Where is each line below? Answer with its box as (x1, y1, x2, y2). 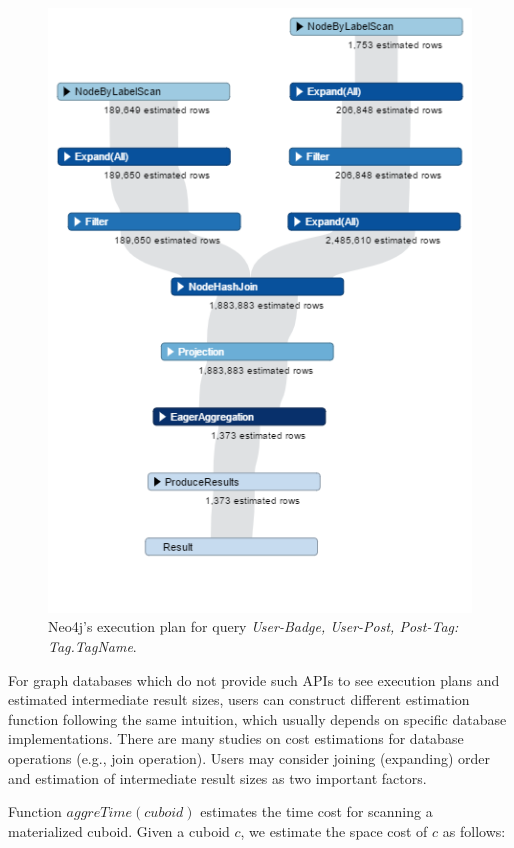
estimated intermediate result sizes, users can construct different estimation (8, 689, 470, 710)
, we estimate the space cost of (240, 820, 428, 841)
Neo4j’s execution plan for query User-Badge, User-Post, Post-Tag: (48, 616, 459, 637)
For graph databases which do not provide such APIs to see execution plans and (8, 669, 500, 690)
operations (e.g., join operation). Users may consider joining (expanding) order (8, 748, 491, 769)
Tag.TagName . (48, 636, 137, 657)
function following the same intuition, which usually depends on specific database (8, 708, 507, 729)
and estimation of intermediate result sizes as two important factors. (8, 767, 427, 788)
